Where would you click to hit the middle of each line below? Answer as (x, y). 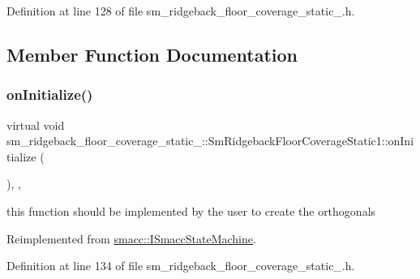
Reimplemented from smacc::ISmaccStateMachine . (131, 238)
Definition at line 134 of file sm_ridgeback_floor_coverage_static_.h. (181, 266)
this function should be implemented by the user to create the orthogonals (191, 210)
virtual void (36, 124)
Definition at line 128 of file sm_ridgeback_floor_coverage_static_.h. (181, 11)
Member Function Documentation (152, 54)
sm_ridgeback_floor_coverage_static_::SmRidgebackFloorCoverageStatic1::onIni (210, 141)
